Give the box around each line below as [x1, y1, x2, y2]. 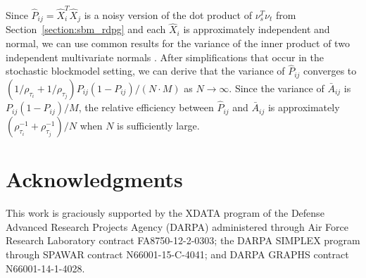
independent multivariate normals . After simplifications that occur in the [6, 49, 324, 64]
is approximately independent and [183, 22, 330, 37]
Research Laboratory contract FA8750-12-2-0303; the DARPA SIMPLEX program [6, 233, 360, 248]
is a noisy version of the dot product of [84, 7, 252, 22]
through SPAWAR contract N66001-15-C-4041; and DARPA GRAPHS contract [6, 246, 349, 261]
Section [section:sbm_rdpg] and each [6, 22, 166, 37]
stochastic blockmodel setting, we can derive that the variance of [6, 63, 285, 78]
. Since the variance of [229, 80, 324, 95]
